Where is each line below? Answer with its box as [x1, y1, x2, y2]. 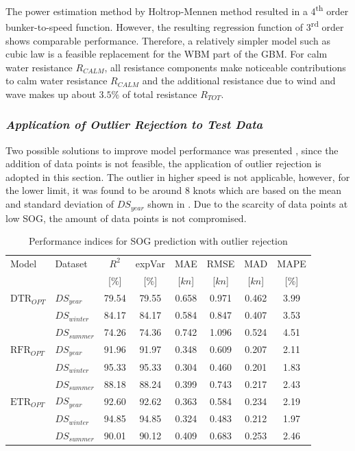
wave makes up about [5, 86, 96, 101]
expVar [135, 256, 165, 270]
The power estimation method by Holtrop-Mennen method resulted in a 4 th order [5, 2, 349, 18]
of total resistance [122, 86, 197, 101]
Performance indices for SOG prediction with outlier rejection [28, 234, 288, 248]
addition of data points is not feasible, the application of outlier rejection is [5, 156, 321, 171]
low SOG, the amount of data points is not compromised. [5, 210, 247, 225]
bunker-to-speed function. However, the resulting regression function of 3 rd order [5, 18, 344, 34]
